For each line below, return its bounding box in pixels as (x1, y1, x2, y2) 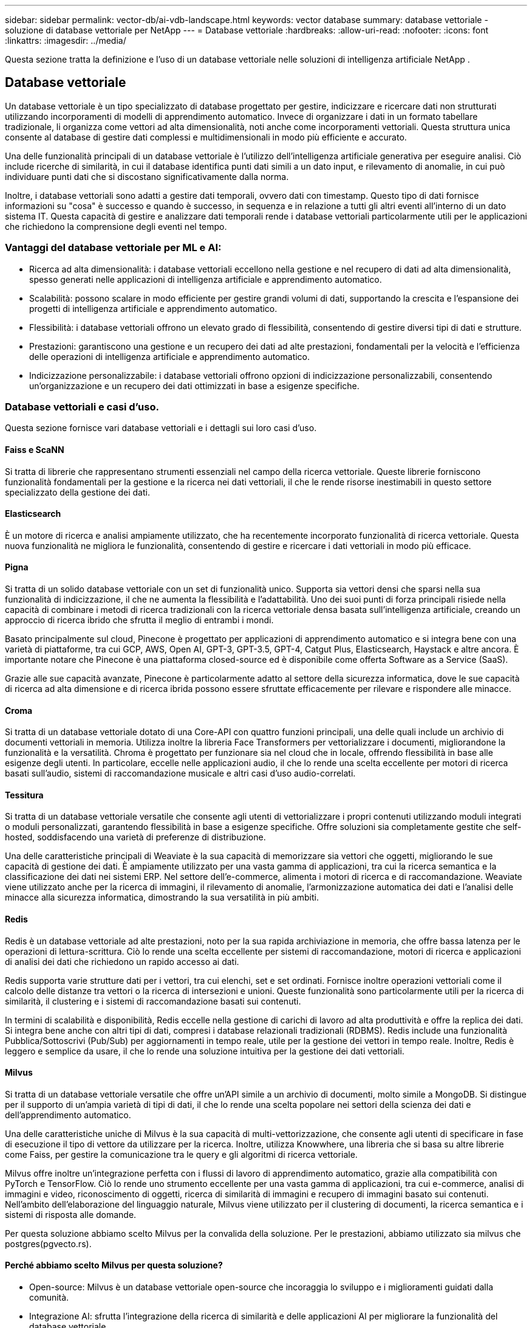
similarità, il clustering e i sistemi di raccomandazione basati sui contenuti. (5, 995, 301, 1006)
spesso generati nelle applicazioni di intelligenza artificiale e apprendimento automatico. (29, 274, 382, 285)
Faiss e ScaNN (5, 444, 64, 455)
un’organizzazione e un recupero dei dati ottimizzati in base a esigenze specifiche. (29, 380, 360, 391)
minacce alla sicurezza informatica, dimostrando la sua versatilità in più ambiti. (5, 892, 319, 903)
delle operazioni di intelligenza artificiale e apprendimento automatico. (29, 351, 310, 362)
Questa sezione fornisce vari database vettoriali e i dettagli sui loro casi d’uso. (5, 423, 317, 434)
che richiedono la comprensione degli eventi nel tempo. (5, 221, 227, 232)
